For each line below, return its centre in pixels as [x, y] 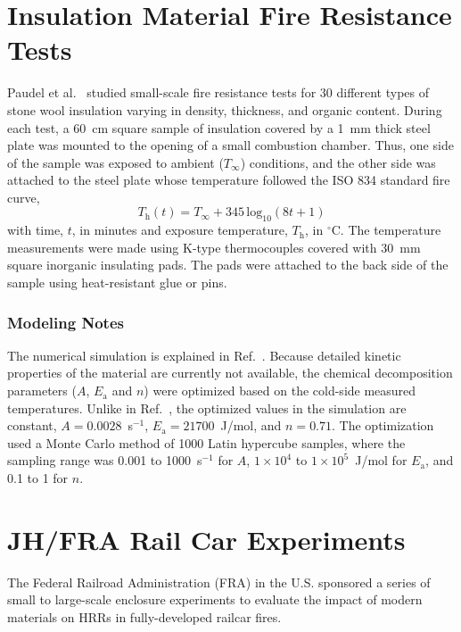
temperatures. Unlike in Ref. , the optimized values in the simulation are [207, 407]
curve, [24, 197]
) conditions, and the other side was [338, 162]
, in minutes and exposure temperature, [180, 230]
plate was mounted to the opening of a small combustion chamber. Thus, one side [230, 145]
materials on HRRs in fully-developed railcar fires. [144, 616]
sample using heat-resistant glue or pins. [117, 283]
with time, [35, 230]
